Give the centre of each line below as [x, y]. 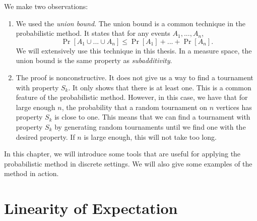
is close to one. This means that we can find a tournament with [152, 117]
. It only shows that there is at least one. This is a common [160, 87]
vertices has [234, 107]
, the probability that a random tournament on [135, 107]
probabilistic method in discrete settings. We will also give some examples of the [128, 163]
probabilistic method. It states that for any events [93, 33]
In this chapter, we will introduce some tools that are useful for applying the [122, 154]
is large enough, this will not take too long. [150, 136]
